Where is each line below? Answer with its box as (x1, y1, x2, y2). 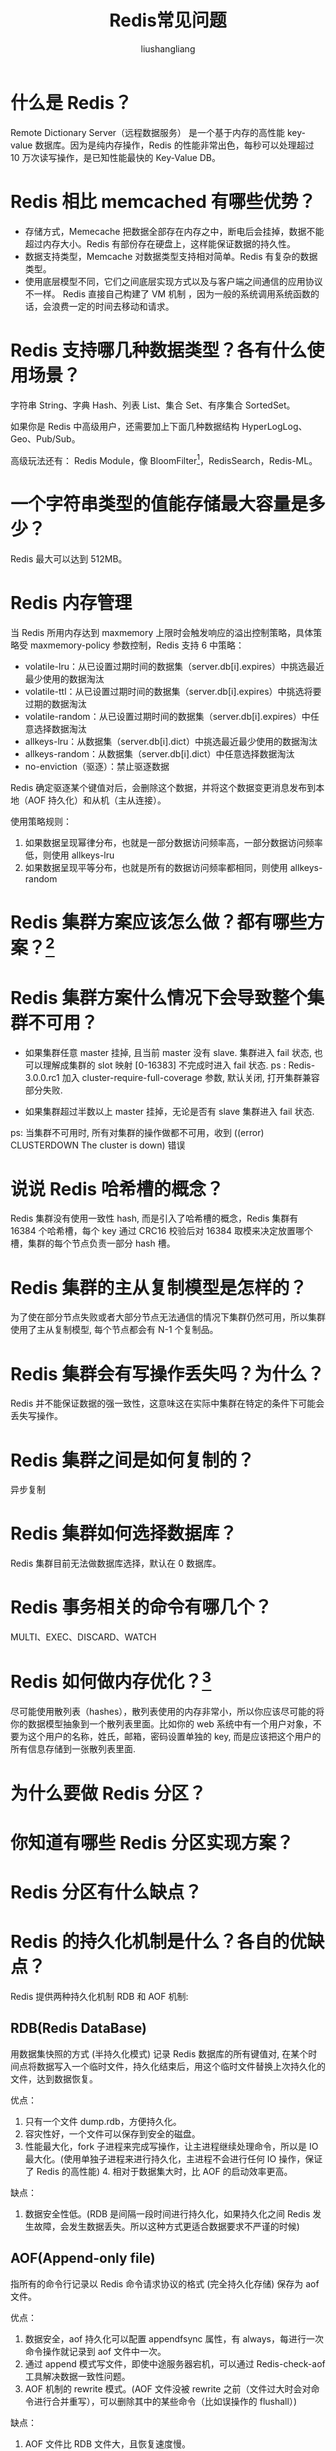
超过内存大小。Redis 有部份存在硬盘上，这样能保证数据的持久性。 (24, 237, 297, 250)
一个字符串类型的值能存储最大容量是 (10, 493, 309, 516)
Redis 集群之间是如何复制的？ (10, 1449, 255, 1471)
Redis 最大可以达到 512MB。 (10, 553, 128, 565)
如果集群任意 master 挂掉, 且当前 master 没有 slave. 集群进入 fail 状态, (24, 1046, 312, 1058)
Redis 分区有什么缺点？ (10, 1881, 203, 1903)
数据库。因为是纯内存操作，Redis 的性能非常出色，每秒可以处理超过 (34, 139, 315, 151)
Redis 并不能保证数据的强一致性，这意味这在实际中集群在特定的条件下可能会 (10, 1397, 325, 1410)
